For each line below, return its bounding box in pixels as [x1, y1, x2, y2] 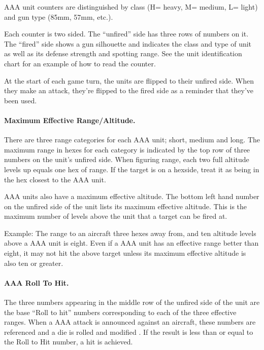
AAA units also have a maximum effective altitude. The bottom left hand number [4, 191, 259, 202]
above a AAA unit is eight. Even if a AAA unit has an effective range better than [4, 238, 259, 248]
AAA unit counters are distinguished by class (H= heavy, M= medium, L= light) [4, 2, 258, 12]
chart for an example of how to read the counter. [4, 58, 156, 68]
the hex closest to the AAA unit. [4, 174, 106, 184]
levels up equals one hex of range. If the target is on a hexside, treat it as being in [4, 164, 259, 174]
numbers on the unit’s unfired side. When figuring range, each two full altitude [4, 154, 249, 165]
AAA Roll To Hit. [4, 277, 69, 288]
